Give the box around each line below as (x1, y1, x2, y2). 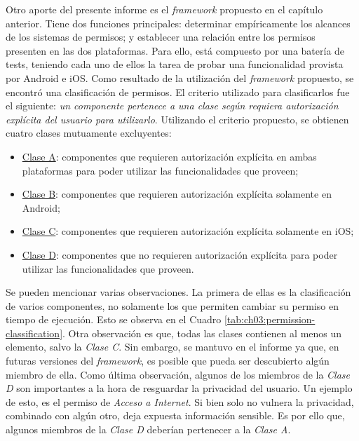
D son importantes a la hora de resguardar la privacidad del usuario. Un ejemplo (6, 381, 353, 395)
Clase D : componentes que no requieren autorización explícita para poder (22, 247, 338, 262)
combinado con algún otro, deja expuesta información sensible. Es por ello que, (6, 408, 345, 423)
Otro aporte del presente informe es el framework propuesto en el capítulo (6, 2, 323, 16)
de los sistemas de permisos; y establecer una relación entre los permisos (6, 29, 316, 44)
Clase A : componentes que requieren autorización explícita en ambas (22, 149, 317, 163)
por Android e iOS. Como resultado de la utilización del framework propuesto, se (6, 70, 354, 85)
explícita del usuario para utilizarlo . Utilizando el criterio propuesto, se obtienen (6, 111, 349, 126)
